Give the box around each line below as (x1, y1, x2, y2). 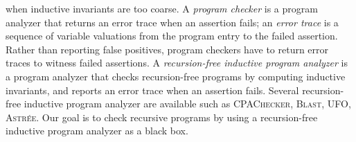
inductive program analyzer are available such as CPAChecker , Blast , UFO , (24, 96, 351, 111)
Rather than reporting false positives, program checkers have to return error (6, 42, 329, 56)
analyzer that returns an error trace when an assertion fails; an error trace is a (6, 15, 339, 29)
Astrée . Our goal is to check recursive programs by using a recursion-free (6, 109, 318, 124)
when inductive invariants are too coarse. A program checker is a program (6, 1, 318, 15)
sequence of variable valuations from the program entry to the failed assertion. (6, 28, 338, 43)
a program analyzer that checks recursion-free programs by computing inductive (6, 69, 346, 83)
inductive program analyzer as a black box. (6, 123, 188, 138)
